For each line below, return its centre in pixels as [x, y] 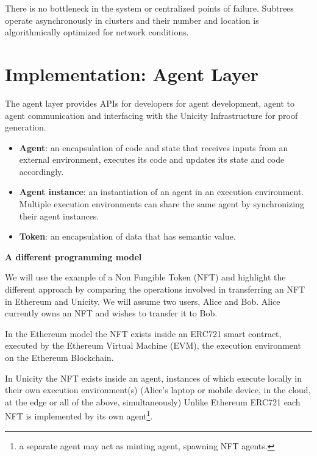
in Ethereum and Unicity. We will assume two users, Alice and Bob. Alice [143, 301]
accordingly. [41, 171]
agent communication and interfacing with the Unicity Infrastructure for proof [151, 115]
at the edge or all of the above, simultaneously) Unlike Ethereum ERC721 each [153, 401]
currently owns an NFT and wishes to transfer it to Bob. [111, 313]
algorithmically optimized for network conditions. [97, 32]
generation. [26, 127]
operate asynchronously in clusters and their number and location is [132, 20]
